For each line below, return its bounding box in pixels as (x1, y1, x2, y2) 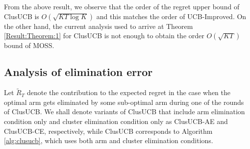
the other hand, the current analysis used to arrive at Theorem (4, 21, 193, 31)
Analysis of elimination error (4, 64, 153, 79)
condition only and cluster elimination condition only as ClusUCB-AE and (4, 116, 228, 126)
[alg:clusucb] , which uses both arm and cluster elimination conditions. (4, 135, 213, 146)
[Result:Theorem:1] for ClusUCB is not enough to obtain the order (4, 30, 204, 41)
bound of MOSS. (4, 40, 54, 50)
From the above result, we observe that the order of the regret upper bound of (4, 1, 240, 11)
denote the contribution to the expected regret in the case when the (26, 87, 231, 98)
